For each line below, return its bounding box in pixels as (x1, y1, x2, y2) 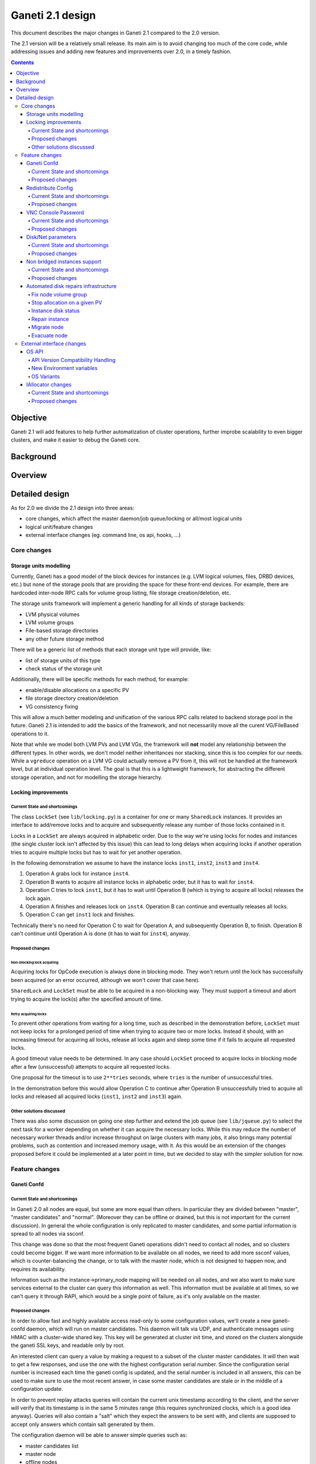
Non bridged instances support (26, 258, 102, 265)
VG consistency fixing (25, 703, 78, 710)
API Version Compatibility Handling (31, 356, 116, 363)
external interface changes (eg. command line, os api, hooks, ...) (25, 532, 181, 539)
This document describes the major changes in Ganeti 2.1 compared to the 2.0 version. (11, 29, 221, 36)
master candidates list (25, 1442, 79, 1449)
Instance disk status (31, 307, 80, 314)
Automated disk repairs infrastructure (26, 283, 117, 290)
